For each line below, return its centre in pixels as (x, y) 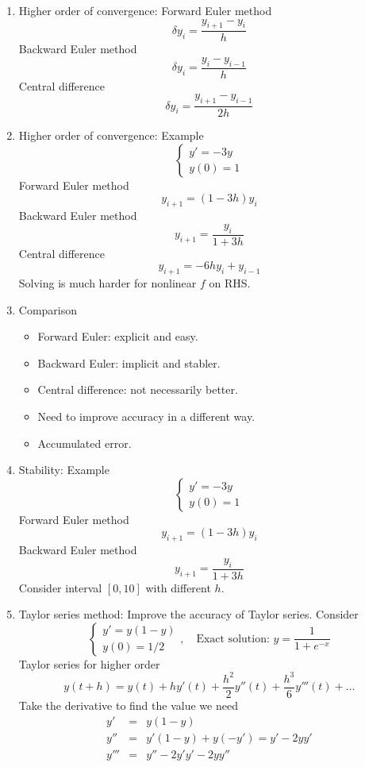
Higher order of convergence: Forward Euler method (145, 10)
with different (178, 587)
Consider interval (60, 587)
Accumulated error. (85, 443)
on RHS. (230, 283)
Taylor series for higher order (89, 663)
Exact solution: (233, 639)
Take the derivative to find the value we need (128, 705)
